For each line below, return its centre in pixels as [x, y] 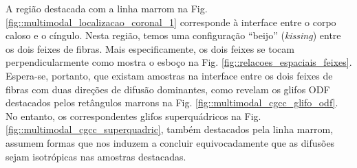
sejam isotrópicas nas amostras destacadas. [96, 156]
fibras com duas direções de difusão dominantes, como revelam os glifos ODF [168, 89]
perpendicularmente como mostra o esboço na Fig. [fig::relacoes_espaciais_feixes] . [179, 62]
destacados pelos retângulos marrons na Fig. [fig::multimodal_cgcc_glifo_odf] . [172, 103]
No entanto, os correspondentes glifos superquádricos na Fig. [133, 116]
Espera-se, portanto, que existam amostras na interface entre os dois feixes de [169, 75]
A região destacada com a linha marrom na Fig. [107, 8]
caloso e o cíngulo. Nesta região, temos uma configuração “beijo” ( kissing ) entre [173, 35]
